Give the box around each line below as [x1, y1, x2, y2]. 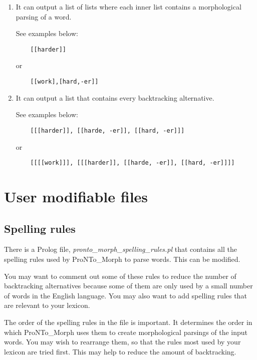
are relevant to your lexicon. [4, 300, 90, 310]
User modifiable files [4, 186, 148, 206]
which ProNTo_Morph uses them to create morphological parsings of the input [4, 326, 248, 337]
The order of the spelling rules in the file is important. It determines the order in [4, 316, 252, 327]
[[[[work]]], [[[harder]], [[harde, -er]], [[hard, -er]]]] [30, 159, 235, 167]
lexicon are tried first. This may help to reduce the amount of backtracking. [4, 346, 236, 356]
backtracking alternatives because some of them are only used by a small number [4, 280, 253, 291]
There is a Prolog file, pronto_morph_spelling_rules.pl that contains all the [4, 244, 237, 254]
